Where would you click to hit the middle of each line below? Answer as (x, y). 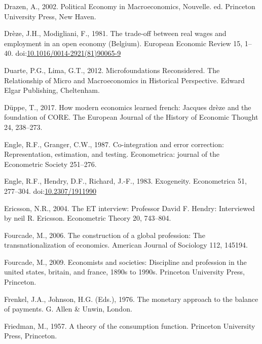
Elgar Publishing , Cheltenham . (52, 90)
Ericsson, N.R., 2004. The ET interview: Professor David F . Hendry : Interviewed (129, 208)
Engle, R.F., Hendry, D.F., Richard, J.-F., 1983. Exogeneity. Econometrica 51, (125, 181)
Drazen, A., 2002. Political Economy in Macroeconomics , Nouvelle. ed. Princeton (130, 6)
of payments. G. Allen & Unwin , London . (68, 309)
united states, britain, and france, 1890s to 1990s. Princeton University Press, (124, 272)
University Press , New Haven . (50, 16)
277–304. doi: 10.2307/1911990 (50, 191)
